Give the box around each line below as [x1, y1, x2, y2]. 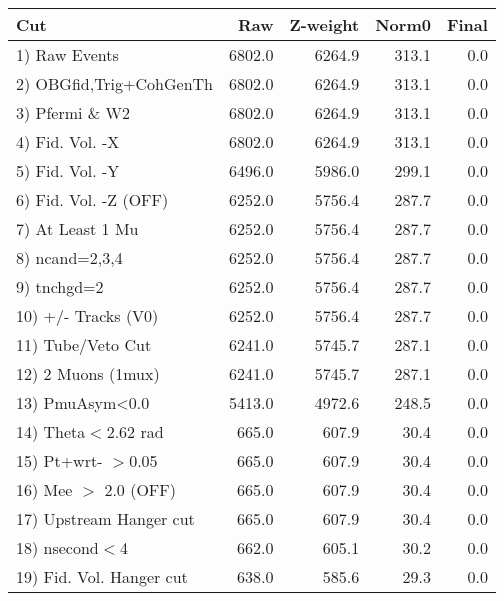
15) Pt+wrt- [16, 449, 103, 472]
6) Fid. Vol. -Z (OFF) [16, 188, 169, 211]
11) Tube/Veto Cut [16, 333, 152, 356]
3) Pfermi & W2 [16, 101, 131, 124]
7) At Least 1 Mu [16, 217, 139, 240]
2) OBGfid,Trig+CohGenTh [16, 72, 213, 95]
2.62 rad [106, 420, 164, 443]
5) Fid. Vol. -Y [16, 159, 120, 182]
